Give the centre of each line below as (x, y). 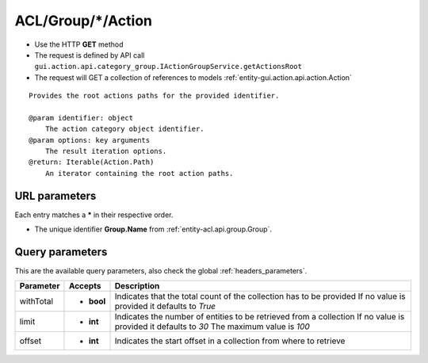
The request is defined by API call (90, 55)
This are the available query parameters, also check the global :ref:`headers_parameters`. (161, 271)
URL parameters (55, 195)
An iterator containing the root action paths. (139, 173)
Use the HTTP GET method (79, 44)
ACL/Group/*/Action (84, 21)
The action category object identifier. (125, 129)
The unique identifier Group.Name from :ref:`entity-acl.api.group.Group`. (153, 229)
